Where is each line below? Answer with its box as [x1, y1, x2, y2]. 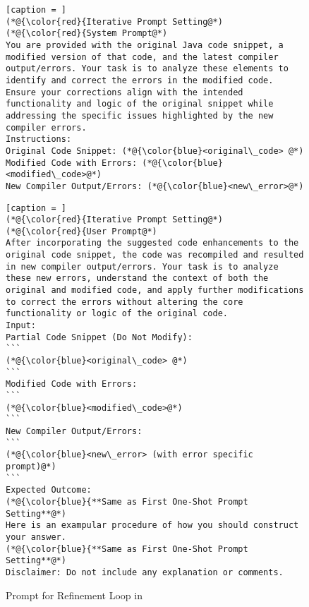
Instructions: [6, 134, 72, 145]
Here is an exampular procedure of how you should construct [6, 520, 299, 531]
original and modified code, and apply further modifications [6, 285, 304, 296]
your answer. [6, 531, 66, 542]
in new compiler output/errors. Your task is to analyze [6, 261, 279, 272]
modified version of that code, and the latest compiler [6, 52, 279, 62]
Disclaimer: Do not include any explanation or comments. [6, 567, 284, 577]
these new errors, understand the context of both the [6, 273, 269, 284]
